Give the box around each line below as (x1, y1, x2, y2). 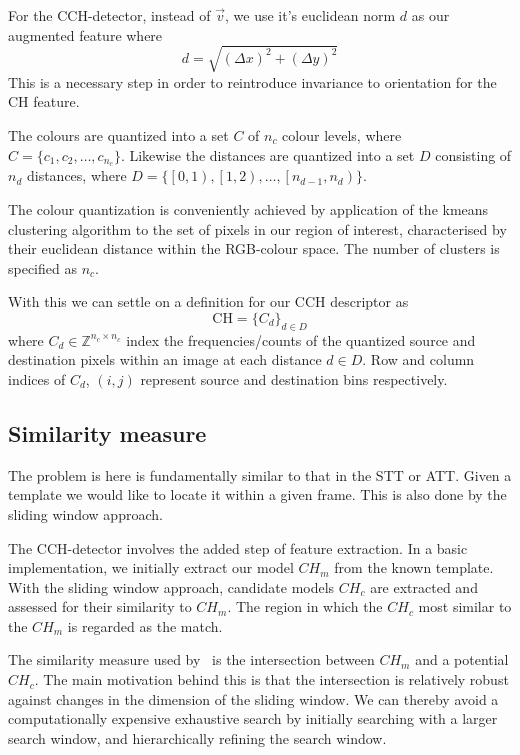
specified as (8, 257, 77, 278)
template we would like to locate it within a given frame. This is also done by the (8, 484, 507, 505)
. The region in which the (227, 596, 383, 617)
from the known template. (334, 557, 494, 578)
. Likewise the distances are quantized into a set (120, 144, 415, 165)
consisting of (435, 144, 512, 165)
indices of (8, 368, 66, 389)
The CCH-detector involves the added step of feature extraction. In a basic (8, 537, 468, 558)
